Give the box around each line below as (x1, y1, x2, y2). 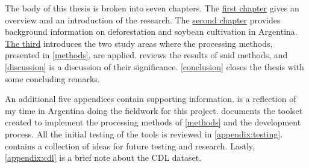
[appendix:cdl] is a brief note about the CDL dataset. (5, 151, 202, 164)
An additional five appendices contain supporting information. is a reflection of (5, 92, 296, 105)
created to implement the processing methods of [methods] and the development (5, 116, 301, 128)
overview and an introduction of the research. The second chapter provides (5, 13, 281, 26)
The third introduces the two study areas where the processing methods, (5, 37, 273, 49)
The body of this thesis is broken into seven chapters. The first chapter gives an (5, 2, 299, 14)
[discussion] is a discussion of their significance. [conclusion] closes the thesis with (5, 60, 304, 73)
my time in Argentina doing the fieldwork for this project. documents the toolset (5, 104, 303, 116)
